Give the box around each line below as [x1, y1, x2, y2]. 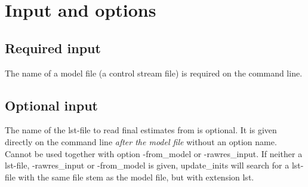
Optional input [5, 96, 98, 114]
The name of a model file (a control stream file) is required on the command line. [5, 66, 303, 79]
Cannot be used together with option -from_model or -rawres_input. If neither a [5, 147, 303, 160]
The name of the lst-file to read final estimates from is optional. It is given [5, 124, 277, 136]
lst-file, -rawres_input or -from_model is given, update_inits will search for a [5, 159, 289, 171]
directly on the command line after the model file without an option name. [5, 135, 277, 148]
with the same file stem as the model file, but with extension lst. [18, 170, 254, 183]
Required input [5, 38, 101, 57]
